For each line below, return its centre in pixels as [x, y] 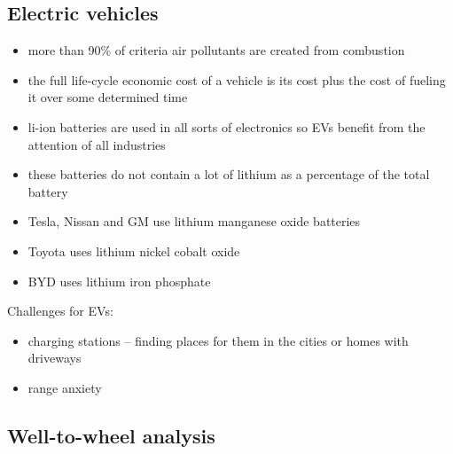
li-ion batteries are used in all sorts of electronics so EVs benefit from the [226, 126]
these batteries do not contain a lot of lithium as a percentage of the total [229, 174]
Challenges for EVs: [60, 311]
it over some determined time [108, 97]
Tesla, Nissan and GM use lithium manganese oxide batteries [194, 221]
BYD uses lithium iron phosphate [119, 281]
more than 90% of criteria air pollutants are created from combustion [216, 50]
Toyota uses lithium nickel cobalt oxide [134, 250]
